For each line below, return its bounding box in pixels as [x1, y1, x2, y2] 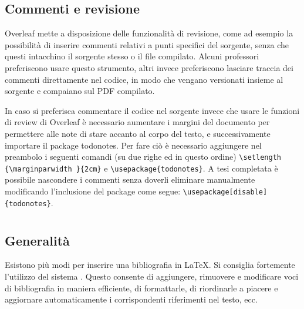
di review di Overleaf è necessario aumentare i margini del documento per [5, 116, 270, 128]
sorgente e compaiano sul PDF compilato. [5, 85, 155, 97]
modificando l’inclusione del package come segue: [5, 185, 181, 197]
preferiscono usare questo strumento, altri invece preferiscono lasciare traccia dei [5, 61, 293, 73]
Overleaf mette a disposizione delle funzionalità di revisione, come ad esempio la [5, 27, 293, 39]
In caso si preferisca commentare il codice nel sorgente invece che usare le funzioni [5, 104, 300, 116]
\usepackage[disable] [183, 188, 268, 197]
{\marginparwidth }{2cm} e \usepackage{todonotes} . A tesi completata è [5, 162, 278, 174]
